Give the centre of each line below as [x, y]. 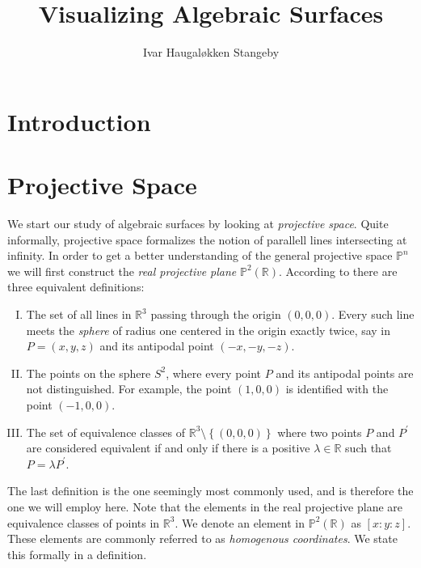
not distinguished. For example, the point [129, 389]
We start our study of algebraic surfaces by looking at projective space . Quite [198, 224]
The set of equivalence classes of [106, 432]
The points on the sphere [88, 373]
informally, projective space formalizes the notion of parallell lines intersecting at [207, 239]
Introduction [79, 121]
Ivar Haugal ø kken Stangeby [211, 52]
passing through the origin [216, 314]
